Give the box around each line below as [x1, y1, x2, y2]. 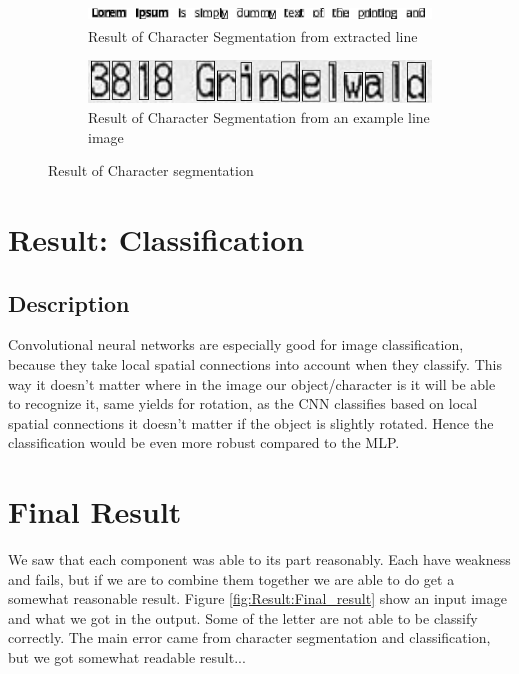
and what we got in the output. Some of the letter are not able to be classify [8, 607, 478, 628]
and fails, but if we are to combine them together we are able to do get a [8, 568, 455, 589]
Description [8, 287, 130, 318]
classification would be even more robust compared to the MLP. [8, 432, 400, 453]
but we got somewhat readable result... [8, 647, 246, 668]
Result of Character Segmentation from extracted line [88, 25, 418, 46]
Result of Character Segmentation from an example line [88, 107, 430, 128]
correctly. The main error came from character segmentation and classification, [8, 627, 491, 648]
